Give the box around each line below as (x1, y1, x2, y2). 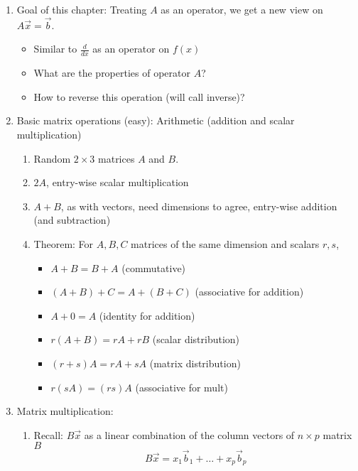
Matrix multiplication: (16, 404, 114, 418)
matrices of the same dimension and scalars (131, 236, 320, 251)
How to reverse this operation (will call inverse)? (33, 89, 245, 104)
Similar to (33, 41, 77, 56)
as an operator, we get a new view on (161, 2, 323, 16)
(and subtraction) (33, 212, 111, 227)
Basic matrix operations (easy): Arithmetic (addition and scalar (16, 113, 295, 128)
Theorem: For (33, 236, 94, 251)
